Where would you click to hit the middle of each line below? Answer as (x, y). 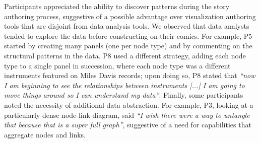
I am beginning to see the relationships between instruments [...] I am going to (124, 85)
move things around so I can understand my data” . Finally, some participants (124, 95)
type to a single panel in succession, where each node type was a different (117, 65)
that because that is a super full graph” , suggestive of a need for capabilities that (128, 125)
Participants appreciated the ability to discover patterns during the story (117, 6)
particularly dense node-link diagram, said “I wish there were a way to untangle (127, 115)
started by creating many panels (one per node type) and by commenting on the (128, 46)
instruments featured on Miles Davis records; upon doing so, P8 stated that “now (130, 75)
